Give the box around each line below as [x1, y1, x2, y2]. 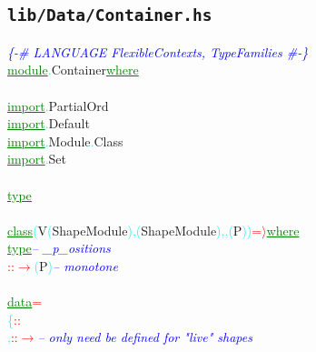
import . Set [7, 149, 67, 168]
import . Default [7, 114, 90, 133]
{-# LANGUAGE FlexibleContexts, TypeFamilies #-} [7, 42, 309, 61]
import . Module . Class [7, 131, 123, 150]
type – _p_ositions [7, 238, 111, 257]
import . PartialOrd [7, 96, 109, 115]
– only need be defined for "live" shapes [37, 327, 252, 347]
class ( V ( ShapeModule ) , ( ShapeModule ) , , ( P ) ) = [7, 220, 262, 239]
